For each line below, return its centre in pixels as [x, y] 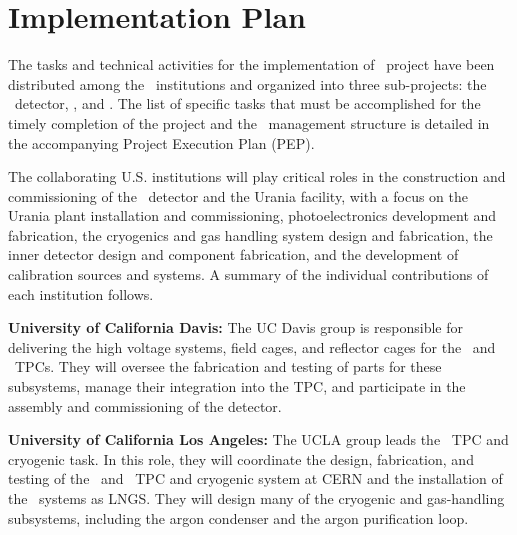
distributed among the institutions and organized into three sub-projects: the [247, 83]
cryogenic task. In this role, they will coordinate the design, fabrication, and [241, 458]
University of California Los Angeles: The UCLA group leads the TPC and [258, 439]
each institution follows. [81, 293]
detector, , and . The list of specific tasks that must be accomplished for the [247, 103]
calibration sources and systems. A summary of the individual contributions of [248, 274]
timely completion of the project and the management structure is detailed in [249, 122]
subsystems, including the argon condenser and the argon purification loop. [238, 517]
